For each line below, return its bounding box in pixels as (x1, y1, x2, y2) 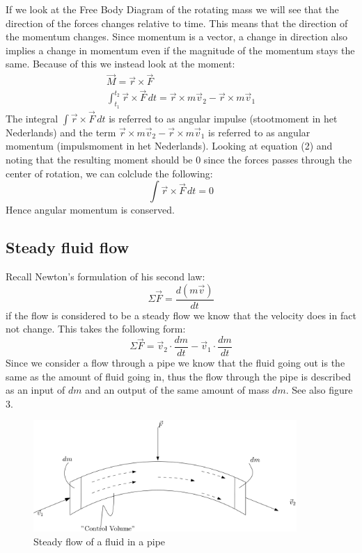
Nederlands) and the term (6, 125, 116, 139)
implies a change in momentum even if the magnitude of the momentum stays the (6, 42, 355, 57)
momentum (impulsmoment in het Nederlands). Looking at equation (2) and (6, 138, 333, 153)
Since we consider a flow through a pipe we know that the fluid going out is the (6, 355, 345, 369)
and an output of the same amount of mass (85, 383, 269, 397)
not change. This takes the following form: (6, 321, 186, 336)
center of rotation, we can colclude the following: (6, 166, 213, 180)
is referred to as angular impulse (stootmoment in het (109, 111, 338, 125)
